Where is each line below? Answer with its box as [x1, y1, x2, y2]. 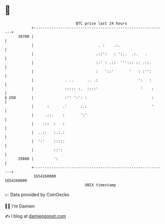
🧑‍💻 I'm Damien [4, 203, 35, 209]
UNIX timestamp [84, 182, 116, 188]
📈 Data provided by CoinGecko [4, 192, 70, 198]
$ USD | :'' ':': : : [4, 95, 154, 100]
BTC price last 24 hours [76, 21, 127, 26]
